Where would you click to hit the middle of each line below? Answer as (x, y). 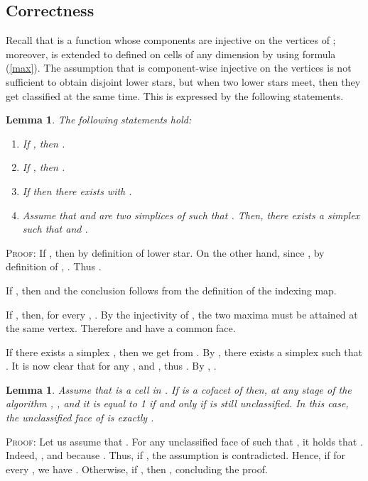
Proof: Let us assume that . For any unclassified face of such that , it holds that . (184, 441)
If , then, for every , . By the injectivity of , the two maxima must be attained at (182, 314)
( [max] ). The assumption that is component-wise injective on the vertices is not (179, 68)
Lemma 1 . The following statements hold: (99, 120)
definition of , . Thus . (54, 266)
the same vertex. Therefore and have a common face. (121, 328)
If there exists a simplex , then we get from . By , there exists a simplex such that (184, 352)
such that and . (55, 229)
